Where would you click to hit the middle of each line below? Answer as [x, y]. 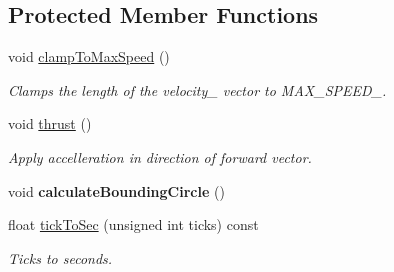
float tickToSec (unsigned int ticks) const [133, 224]
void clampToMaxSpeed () [89, 56]
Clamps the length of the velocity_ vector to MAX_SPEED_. [197, 89]
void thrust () [50, 123]
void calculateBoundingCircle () [116, 190]
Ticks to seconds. [60, 257]
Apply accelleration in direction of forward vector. [160, 156]
